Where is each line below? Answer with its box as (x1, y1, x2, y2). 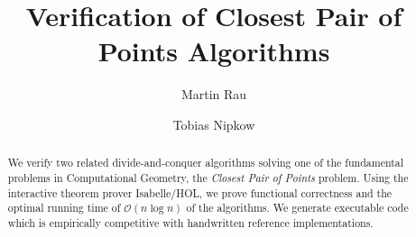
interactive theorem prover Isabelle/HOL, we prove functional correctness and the (7, 185, 393, 200)
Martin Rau (180, 85, 247, 104)
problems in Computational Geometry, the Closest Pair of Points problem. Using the (7, 169, 409, 185)
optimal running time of (7, 200, 121, 215)
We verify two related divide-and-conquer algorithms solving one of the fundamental (7, 155, 404, 170)
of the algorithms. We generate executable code (186, 200, 409, 215)
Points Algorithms (97, 32, 330, 69)
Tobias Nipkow (172, 114, 255, 133)
